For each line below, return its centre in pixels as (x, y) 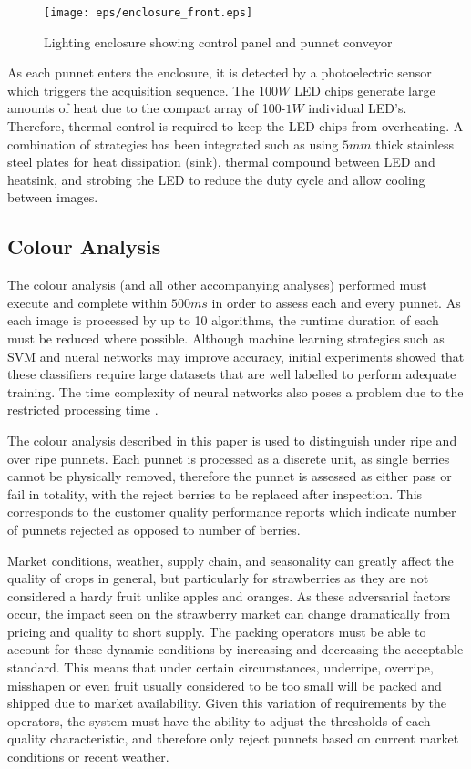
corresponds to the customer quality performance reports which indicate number (232, 512)
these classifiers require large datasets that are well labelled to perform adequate (232, 374)
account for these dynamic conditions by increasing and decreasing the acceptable (235, 649)
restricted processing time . (83, 410)
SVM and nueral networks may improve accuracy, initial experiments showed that (236, 356)
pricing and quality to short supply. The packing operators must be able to (217, 631)
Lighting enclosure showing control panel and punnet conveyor (218, 41)
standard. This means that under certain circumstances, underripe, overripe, (220, 667)
